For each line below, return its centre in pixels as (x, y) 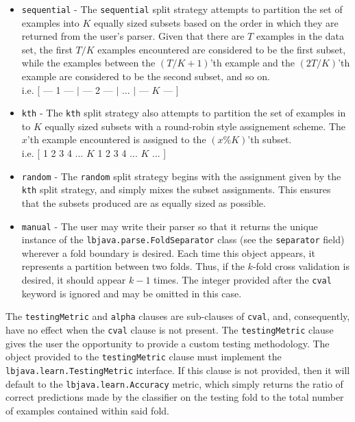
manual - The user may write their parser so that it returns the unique (170, 226)
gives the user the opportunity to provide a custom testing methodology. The (168, 343)
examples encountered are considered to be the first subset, (222, 49)
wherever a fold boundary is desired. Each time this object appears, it (168, 252)
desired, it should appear (74, 280)
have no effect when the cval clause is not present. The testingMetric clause (170, 329)
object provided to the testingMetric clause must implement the (144, 357)
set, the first (47, 49)
